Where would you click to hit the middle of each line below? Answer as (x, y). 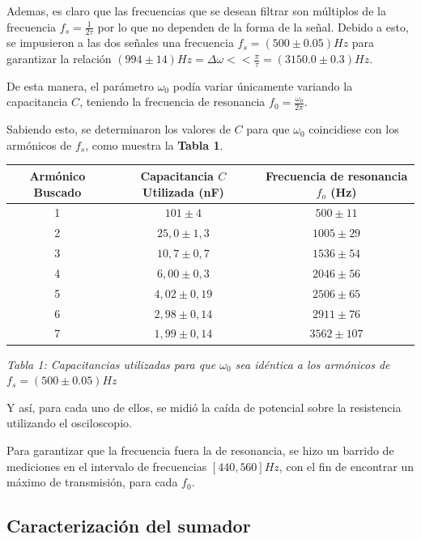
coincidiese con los (354, 129)
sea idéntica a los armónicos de (313, 364)
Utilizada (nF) (183, 191)
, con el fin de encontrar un (346, 466)
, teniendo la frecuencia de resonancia (172, 102)
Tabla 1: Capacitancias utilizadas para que (111, 364)
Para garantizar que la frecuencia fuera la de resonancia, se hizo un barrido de (200, 450)
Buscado (57, 191)
